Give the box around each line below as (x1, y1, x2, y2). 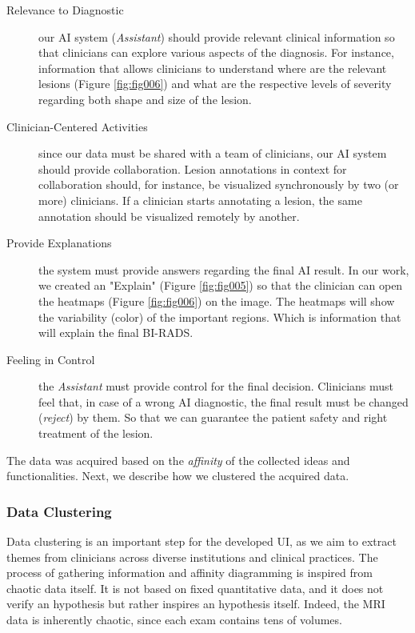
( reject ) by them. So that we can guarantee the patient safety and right (38, 409, 388, 426)
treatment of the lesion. (38, 425, 154, 442)
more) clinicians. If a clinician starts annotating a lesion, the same (38, 191, 362, 208)
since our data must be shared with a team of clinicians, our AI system (38, 145, 387, 162)
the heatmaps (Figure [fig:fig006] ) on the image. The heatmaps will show (38, 292, 395, 309)
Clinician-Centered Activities (6, 118, 148, 134)
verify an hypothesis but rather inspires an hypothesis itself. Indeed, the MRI (6, 595, 385, 612)
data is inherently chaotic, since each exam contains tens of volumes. (6, 611, 342, 628)
